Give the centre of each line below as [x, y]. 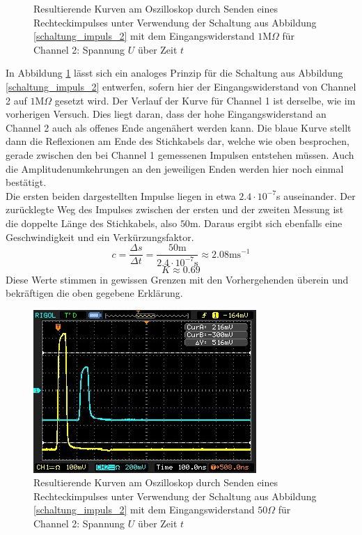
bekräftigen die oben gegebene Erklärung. [94, 293]
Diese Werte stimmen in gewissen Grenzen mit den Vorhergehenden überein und [177, 279]
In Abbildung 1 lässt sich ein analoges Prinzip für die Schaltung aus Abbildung [174, 73]
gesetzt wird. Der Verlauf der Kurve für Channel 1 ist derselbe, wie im [205, 100]
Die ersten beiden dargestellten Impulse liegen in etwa [121, 195]
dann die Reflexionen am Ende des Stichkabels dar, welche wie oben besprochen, [178, 141]
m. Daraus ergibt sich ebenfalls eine [266, 223]
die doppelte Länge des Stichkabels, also [92, 223]
